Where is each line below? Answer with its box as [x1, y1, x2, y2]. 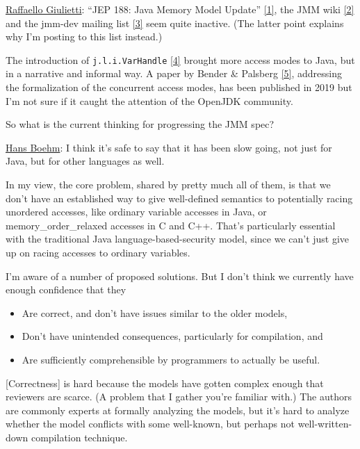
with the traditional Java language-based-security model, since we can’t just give [6, 231, 350, 246]
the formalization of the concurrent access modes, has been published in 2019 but [6, 80, 352, 95]
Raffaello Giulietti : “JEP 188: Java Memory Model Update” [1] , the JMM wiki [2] [6, 2, 354, 16]
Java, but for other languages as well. [6, 154, 165, 168]
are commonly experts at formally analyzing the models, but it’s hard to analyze [6, 402, 350, 417]
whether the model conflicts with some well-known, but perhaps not [6, 416, 295, 431]
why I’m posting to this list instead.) [6, 29, 163, 44]
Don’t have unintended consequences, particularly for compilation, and [22, 329, 323, 343]
